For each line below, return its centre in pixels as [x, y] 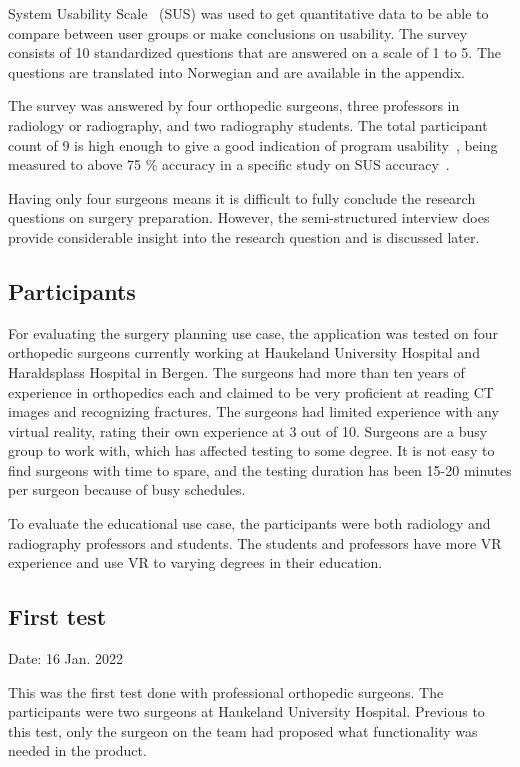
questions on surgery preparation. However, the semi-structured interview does [249, 217]
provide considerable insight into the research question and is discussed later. [244, 236]
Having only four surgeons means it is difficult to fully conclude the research [242, 197]
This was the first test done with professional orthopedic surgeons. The [226, 691]
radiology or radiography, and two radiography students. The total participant [248, 124]
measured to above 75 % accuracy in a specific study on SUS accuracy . [229, 164]
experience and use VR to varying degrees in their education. [195, 562]
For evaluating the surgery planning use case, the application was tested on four [253, 332]
